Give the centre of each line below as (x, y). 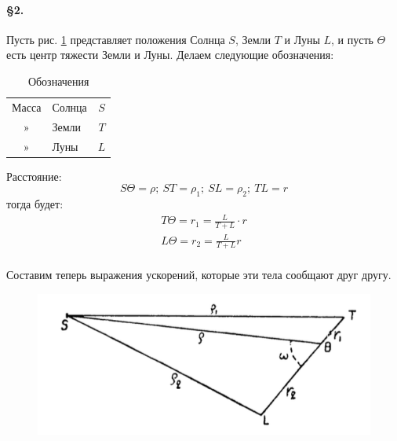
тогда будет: (35, 204)
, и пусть (352, 39)
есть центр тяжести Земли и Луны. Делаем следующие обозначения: (170, 55)
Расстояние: (34, 176)
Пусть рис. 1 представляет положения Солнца (116, 39)
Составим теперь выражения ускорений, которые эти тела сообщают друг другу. (199, 275)
